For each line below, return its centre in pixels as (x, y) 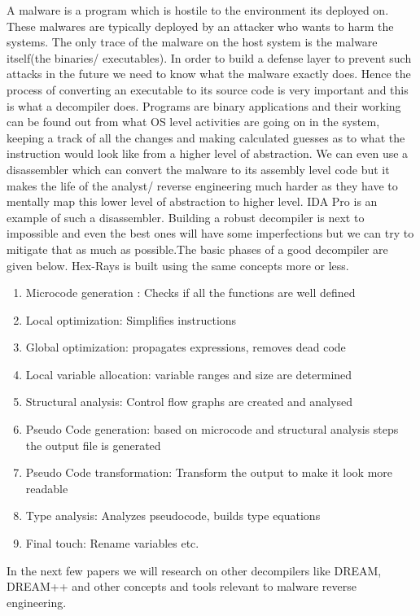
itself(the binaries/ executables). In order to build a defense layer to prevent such (209, 57)
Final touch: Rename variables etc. (112, 543)
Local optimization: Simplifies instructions (131, 319)
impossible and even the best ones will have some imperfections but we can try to (210, 233)
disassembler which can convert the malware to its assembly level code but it (198, 169)
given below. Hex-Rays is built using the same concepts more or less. (178, 265)
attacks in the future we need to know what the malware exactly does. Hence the (209, 74)
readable (47, 488)
